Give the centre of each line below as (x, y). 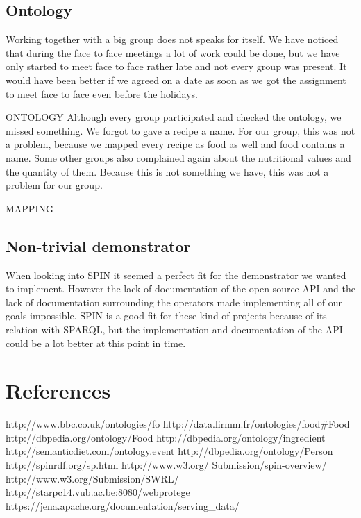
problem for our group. (54, 185)
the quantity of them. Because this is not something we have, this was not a (167, 171)
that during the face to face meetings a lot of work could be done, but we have (173, 52)
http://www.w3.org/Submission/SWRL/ (92, 478)
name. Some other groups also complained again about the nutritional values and (178, 157)
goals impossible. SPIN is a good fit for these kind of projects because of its (166, 316)
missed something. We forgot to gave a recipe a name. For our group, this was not (180, 130)
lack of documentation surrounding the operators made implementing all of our (174, 302)
